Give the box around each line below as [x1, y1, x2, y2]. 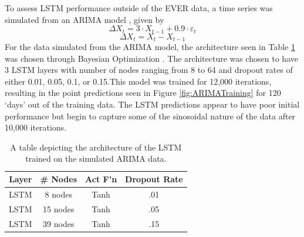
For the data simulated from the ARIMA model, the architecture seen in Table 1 [5, 41, 295, 53]
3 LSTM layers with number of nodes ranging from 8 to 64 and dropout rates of [5, 64, 293, 76]
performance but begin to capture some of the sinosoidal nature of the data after [5, 109, 296, 122]
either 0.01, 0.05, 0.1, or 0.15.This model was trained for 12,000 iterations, [5, 75, 272, 87]
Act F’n [85, 173, 117, 185]
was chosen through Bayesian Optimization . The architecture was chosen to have [5, 52, 298, 64]
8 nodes [45, 188, 72, 200]
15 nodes [43, 202, 75, 215]
